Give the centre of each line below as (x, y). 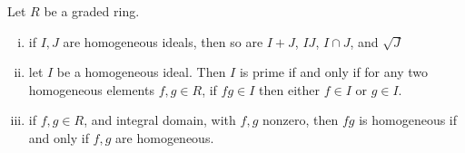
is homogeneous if (408, 120)
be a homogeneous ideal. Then (141, 72)
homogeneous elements (91, 89)
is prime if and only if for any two (333, 72)
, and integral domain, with (160, 120)
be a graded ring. (92, 11)
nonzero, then (300, 120)
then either (290, 89)
